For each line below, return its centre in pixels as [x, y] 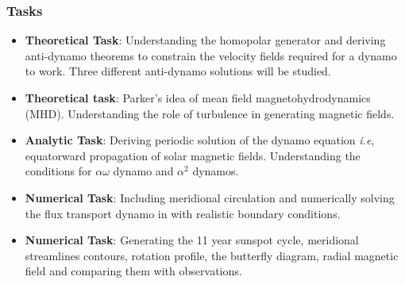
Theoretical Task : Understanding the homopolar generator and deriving [205, 40]
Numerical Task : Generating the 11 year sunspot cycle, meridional [192, 240]
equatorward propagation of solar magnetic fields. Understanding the [193, 155]
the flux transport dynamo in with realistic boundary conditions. [183, 213]
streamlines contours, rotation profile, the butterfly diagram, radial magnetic [212, 255]
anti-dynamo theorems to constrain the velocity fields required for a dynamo [211, 55]
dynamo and [143, 171]
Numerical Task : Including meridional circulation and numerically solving [210, 197]
